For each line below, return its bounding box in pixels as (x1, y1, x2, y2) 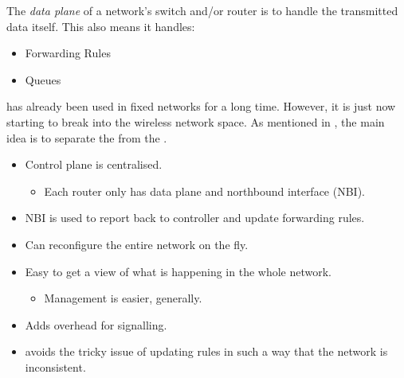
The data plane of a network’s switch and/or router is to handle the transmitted (6, 2, 398, 18)
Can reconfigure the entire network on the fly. (25, 236, 249, 252)
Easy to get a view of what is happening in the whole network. (25, 263, 332, 279)
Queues (25, 71, 61, 88)
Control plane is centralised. (25, 156, 163, 173)
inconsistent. (25, 358, 86, 375)
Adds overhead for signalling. (25, 316, 167, 333)
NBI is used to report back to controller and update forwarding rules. (25, 209, 365, 226)
